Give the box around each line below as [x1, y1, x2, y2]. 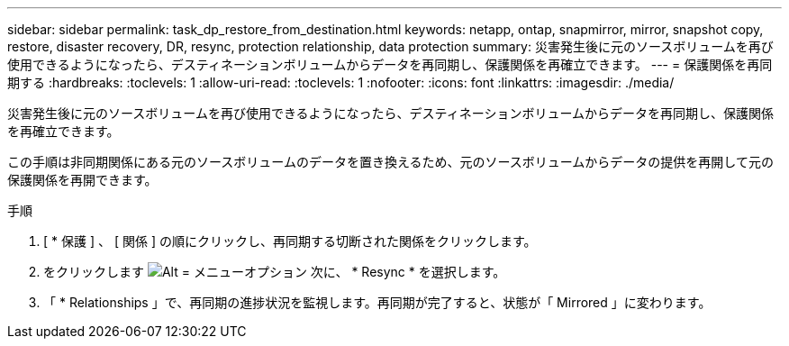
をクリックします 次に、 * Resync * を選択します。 [43, 264, 506, 279]
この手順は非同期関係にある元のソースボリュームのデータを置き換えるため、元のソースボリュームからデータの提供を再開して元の [7, 154, 774, 169]
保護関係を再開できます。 [7, 172, 158, 187]
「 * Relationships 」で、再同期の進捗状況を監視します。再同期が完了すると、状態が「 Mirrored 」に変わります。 [43, 295, 712, 310]
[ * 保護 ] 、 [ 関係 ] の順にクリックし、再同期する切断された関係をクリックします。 [43, 233, 537, 249]
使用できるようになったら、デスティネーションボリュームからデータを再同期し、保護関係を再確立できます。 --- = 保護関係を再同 [7, 57, 773, 72]
